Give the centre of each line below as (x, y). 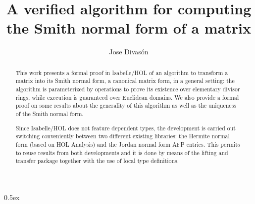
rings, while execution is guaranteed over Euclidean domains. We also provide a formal (127, 97)
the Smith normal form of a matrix (129, 28)
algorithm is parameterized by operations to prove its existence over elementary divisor (128, 89)
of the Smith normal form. (50, 113)
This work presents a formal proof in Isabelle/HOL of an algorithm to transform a (122, 72)
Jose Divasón (129, 52)
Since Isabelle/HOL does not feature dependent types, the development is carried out (126, 128)
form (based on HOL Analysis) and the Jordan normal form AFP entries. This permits (128, 144)
